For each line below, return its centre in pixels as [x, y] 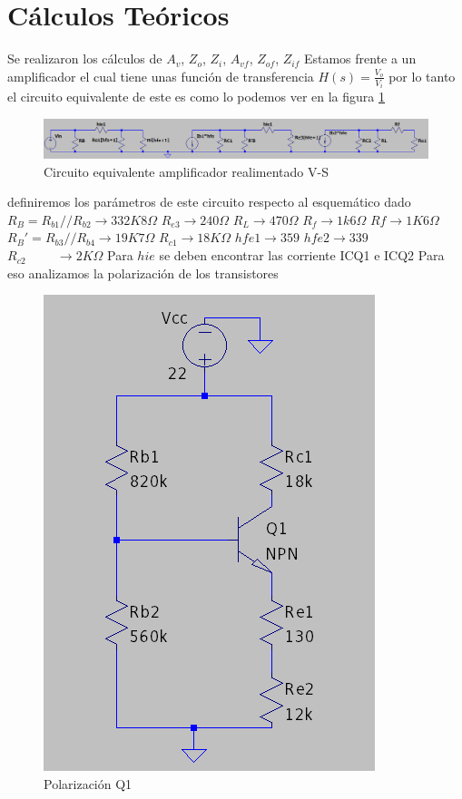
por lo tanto [422, 76]
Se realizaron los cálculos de [85, 58]
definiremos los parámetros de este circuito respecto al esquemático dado [209, 202]
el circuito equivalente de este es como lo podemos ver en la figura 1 [196, 97]
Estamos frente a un [360, 58]
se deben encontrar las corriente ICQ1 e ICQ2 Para [302, 255]
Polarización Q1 [88, 783]
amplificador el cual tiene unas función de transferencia [161, 76]
